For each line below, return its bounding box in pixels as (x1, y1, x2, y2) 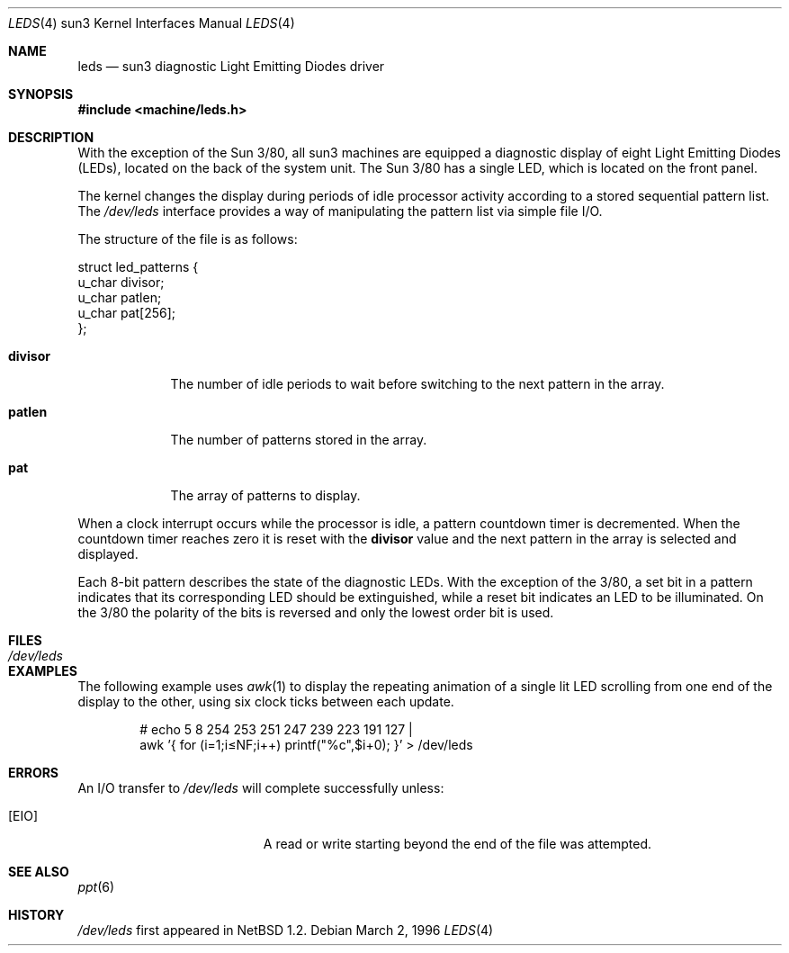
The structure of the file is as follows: (77, 231, 298, 247)
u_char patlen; (77, 290, 162, 305)
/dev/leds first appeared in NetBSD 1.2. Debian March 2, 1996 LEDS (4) (77, 922, 494, 938)
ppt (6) (77, 879, 115, 895)
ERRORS (8, 765, 59, 780)
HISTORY (8, 907, 65, 922)
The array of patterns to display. (170, 488, 361, 503)
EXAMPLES (8, 663, 77, 679)
